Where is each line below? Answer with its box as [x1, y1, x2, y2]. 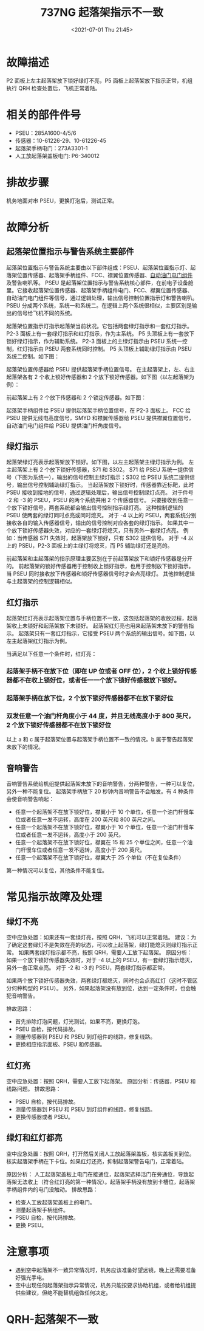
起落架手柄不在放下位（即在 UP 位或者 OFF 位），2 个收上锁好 [6, 667, 185, 675]
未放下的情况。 [6, 743, 44, 751]
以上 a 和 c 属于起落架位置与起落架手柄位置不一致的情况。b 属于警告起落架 [6, 736, 194, 743]
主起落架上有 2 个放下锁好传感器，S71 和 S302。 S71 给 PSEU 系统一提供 [6, 466, 188, 473]
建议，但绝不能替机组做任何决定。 [25, 1289, 111, 1296]
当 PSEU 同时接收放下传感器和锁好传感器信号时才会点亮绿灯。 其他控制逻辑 [6, 570, 195, 577]
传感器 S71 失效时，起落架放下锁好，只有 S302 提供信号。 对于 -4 [22, 534, 187, 542]
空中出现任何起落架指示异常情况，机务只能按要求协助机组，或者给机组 [15, 1281, 191, 1288]
